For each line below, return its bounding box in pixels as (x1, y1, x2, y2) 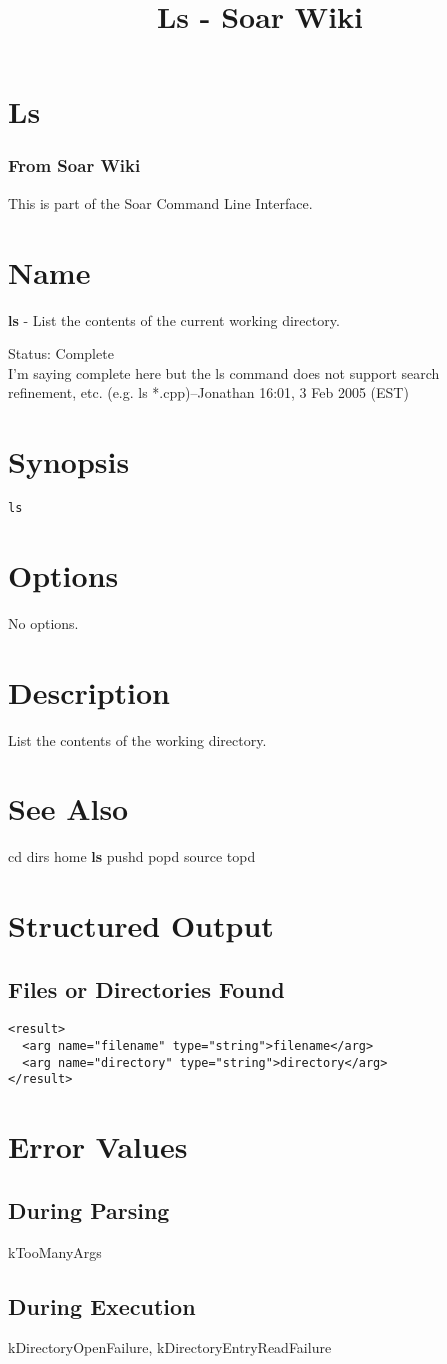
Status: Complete (8, 343, 114, 364)
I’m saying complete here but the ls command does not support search (8, 362, 440, 383)
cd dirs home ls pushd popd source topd (8, 846, 256, 867)
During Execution (8, 1290, 196, 1321)
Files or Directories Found (8, 973, 285, 1004)
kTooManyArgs (8, 1241, 102, 1262)
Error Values (8, 1126, 188, 1167)
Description (8, 671, 171, 712)
